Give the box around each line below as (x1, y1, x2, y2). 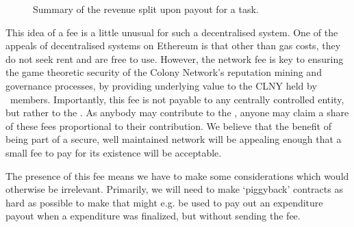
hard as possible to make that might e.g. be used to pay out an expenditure (5, 195, 323, 209)
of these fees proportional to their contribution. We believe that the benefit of (5, 118, 331, 133)
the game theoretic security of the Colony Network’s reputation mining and (5, 65, 322, 79)
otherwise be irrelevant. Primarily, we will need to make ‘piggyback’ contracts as (5, 182, 343, 196)
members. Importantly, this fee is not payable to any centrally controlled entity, (10, 92, 344, 106)
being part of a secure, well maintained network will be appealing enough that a (5, 132, 342, 146)
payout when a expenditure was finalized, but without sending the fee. (5, 209, 301, 223)
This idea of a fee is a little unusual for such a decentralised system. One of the (5, 25, 338, 39)
